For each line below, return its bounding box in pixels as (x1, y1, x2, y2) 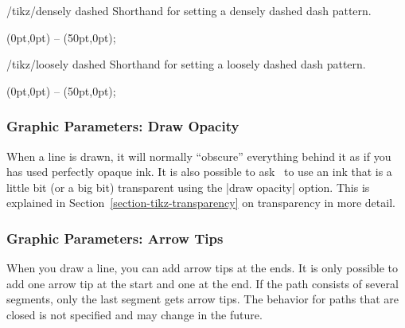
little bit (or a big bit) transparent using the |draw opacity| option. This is (6, 178, 370, 195)
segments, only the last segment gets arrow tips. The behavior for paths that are (6, 291, 399, 307)
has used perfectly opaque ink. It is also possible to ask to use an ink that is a (6, 163, 392, 180)
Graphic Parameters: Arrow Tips (6, 228, 224, 248)
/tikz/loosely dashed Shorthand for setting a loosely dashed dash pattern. (6, 56, 366, 72)
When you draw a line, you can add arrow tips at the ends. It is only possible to (6, 260, 399, 276)
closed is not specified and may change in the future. (6, 306, 263, 322)
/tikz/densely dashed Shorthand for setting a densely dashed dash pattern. (6, 2, 372, 18)
